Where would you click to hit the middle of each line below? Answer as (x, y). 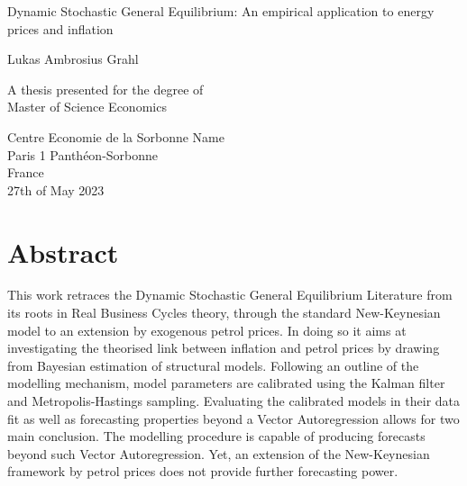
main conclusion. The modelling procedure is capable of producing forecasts (216, 436)
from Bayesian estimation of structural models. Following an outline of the (213, 365)
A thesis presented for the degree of (105, 89)
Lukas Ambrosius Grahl (73, 59)
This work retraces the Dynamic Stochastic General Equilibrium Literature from (230, 295)
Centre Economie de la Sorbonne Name (116, 136)
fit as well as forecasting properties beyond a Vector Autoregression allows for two (233, 418)
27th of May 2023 (56, 189)
